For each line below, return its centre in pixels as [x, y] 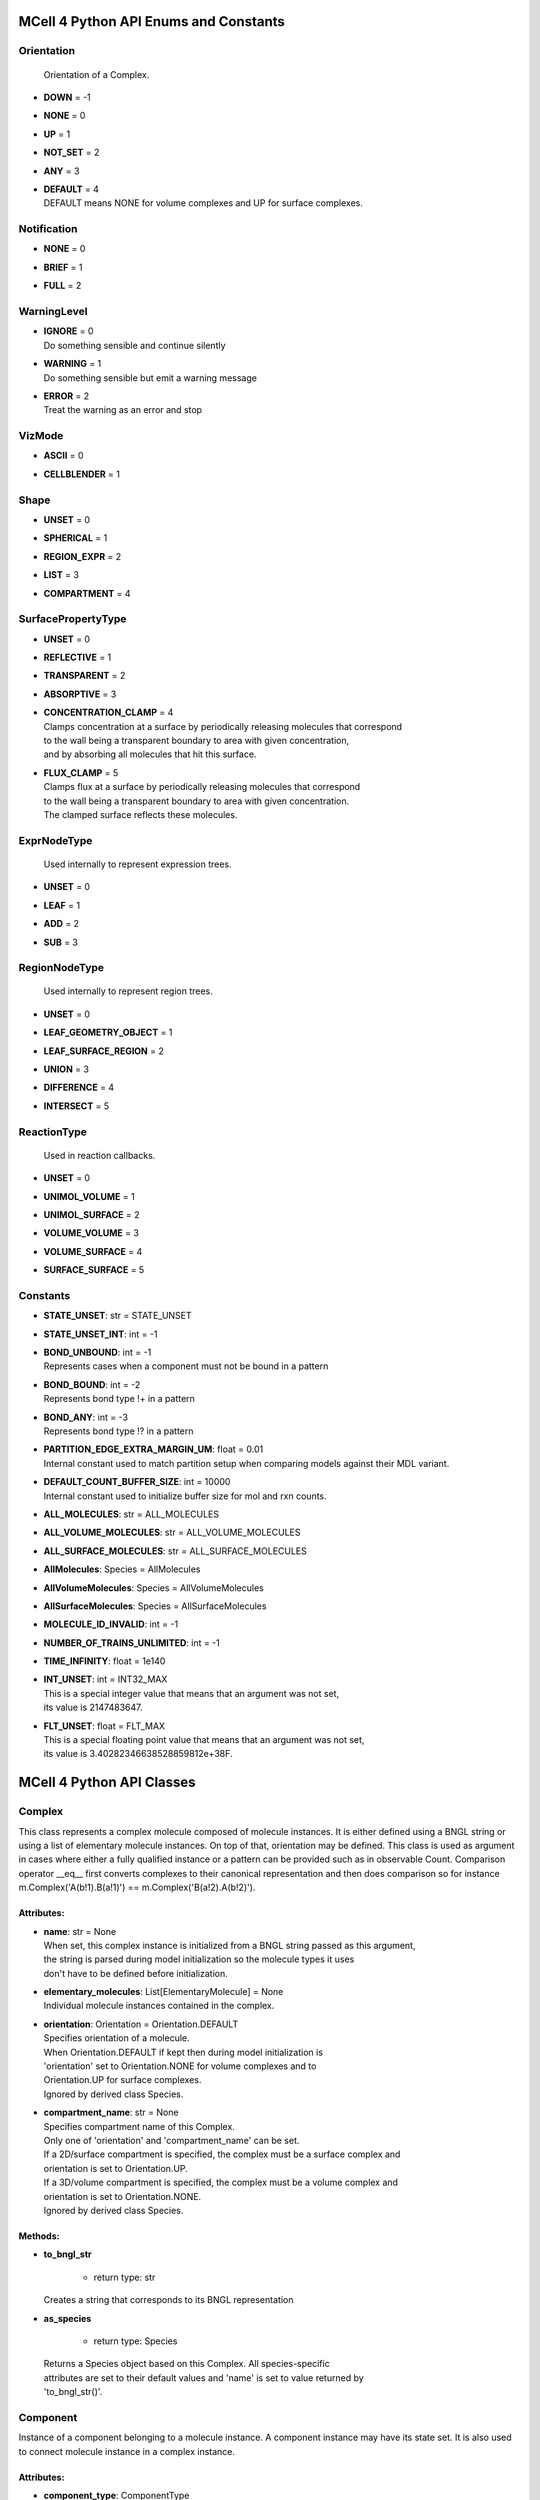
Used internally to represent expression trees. [137, 864]
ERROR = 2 [66, 396]
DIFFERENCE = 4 [79, 1087]
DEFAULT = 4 [71, 189]
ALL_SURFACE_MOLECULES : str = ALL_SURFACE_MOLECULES [175, 1551]
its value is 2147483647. [93, 1707]
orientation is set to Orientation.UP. [116, 2168]
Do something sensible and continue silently [134, 345]
